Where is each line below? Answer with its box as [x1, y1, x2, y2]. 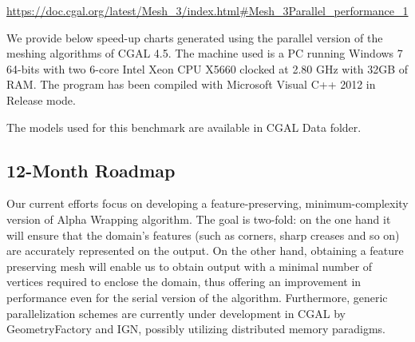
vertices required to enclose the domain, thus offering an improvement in [6, 273, 362, 290]
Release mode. [6, 91, 76, 108]
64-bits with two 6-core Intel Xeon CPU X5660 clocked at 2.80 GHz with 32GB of [6, 60, 409, 77]
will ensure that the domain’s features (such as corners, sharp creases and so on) [6, 226, 400, 243]
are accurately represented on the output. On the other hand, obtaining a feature [6, 242, 404, 259]
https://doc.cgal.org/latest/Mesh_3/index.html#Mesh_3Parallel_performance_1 [6, 2, 409, 18]
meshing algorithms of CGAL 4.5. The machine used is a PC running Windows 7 [6, 45, 403, 62]
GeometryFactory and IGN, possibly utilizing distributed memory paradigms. [6, 320, 386, 337]
